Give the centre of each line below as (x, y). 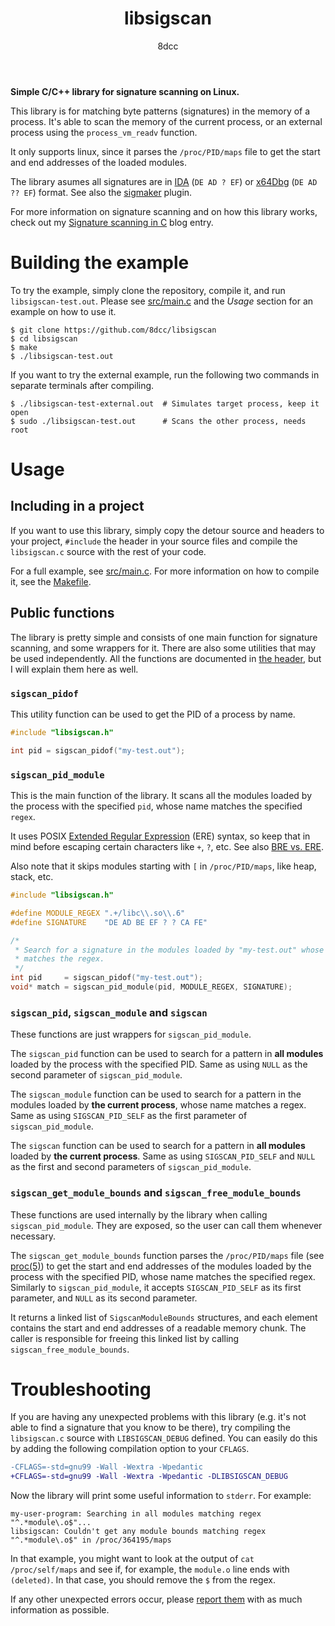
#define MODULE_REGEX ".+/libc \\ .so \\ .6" (98, 913)
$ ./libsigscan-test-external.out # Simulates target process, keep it (165, 403)
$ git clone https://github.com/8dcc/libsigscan (113, 330)
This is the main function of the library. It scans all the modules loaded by (161, 796)
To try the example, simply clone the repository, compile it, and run (148, 290)
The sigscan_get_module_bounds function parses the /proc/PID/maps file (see (167, 1255)
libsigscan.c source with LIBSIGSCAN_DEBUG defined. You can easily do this (164, 1438)
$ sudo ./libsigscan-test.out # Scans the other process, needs (158, 421)
